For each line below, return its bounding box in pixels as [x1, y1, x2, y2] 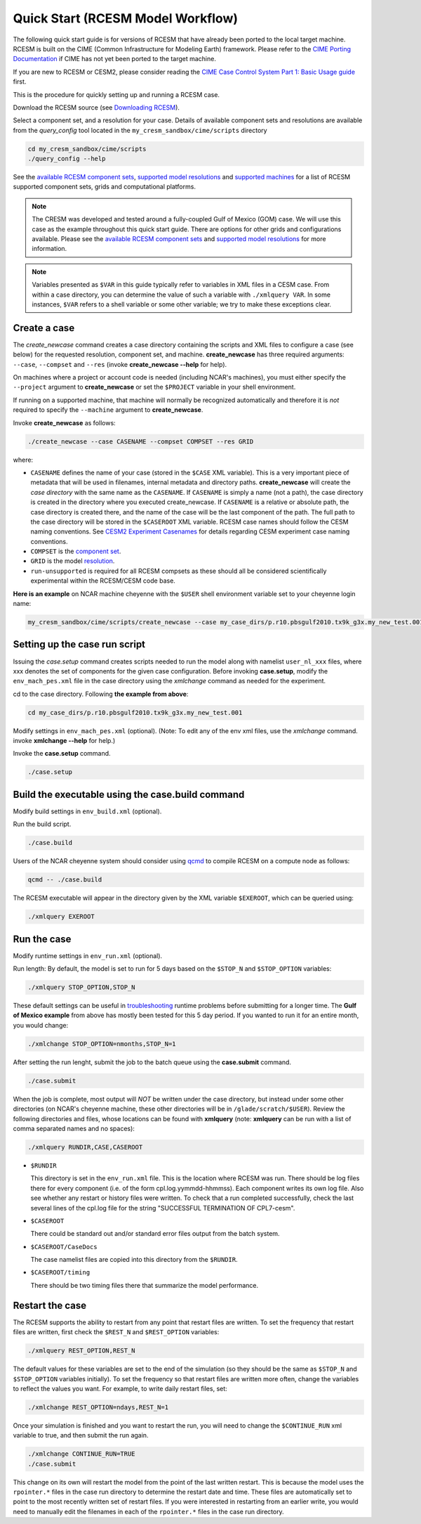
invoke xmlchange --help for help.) [13, 737, 116, 745]
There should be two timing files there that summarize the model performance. [30, 1281, 259, 1289]
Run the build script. [13, 820, 72, 829]
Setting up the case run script [13, 638, 146, 650]
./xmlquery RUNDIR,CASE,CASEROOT [27, 1143, 143, 1151]
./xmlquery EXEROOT [27, 912, 95, 921]
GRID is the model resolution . [30, 557, 115, 565]
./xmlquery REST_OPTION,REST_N [27, 1347, 136, 1355]
